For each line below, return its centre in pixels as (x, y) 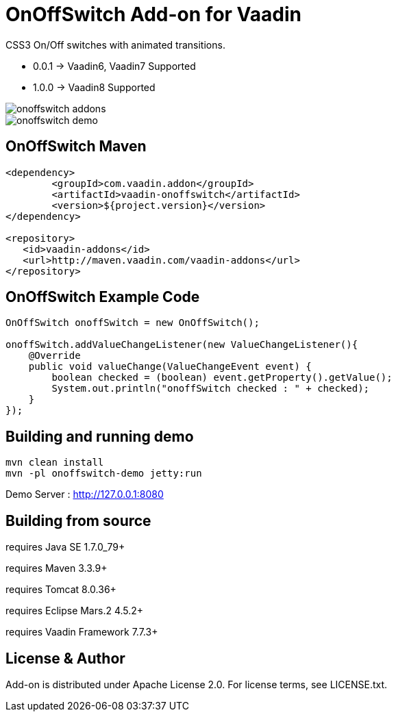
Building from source (78, 520)
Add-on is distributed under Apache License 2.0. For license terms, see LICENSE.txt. (197, 684)
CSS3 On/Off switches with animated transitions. (115, 45)
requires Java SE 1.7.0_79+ (65, 547)
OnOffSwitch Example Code (103, 297)
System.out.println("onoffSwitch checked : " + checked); (211, 389)
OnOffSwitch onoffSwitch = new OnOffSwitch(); (133, 323)
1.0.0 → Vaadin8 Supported (94, 87)
